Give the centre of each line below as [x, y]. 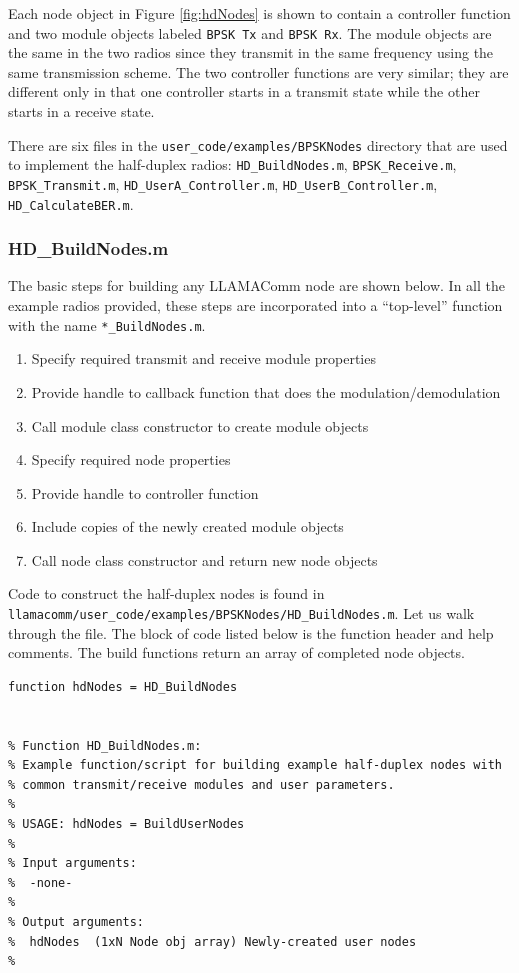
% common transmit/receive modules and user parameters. [201, 784]
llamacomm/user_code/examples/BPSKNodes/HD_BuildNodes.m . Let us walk [241, 613]
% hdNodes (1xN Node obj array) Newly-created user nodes [212, 941]
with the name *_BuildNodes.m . [107, 324]
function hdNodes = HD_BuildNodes [123, 686]
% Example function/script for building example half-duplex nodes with [255, 765]
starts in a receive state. [81, 111]
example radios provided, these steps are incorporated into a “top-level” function [255, 305]
